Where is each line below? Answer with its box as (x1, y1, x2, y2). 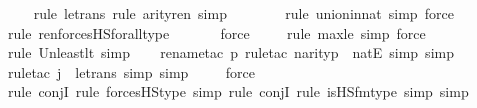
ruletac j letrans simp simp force (8, 61, 255, 82)
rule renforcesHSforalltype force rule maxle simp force (8, 22, 426, 43)
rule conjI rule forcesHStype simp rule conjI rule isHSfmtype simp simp (8, 81, 469, 102)
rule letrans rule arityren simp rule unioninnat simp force (33, 3, 454, 23)
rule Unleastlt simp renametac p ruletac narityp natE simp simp (8, 42, 454, 63)
